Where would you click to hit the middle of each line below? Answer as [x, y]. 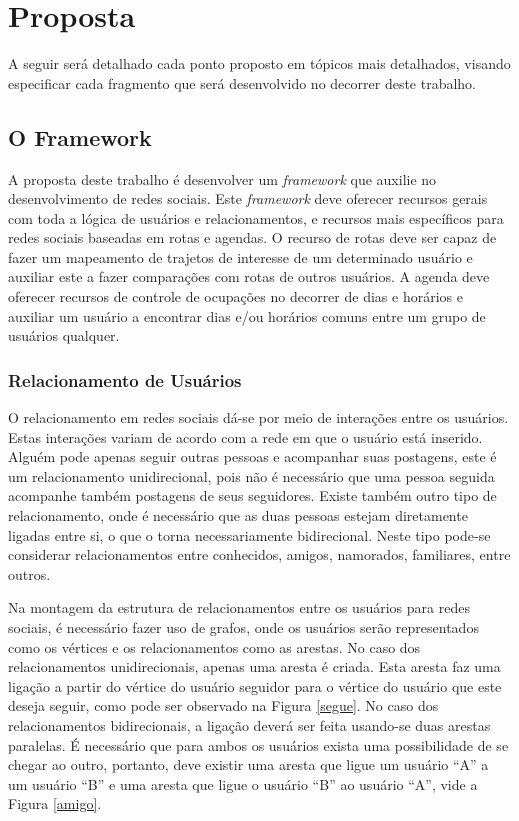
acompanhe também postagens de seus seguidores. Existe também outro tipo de [252, 495]
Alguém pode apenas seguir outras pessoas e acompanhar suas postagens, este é [252, 456]
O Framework [80, 136]
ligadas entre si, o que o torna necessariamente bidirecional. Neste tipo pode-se [249, 534]
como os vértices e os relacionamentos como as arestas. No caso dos [214, 646]
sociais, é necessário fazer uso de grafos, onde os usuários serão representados [243, 627]
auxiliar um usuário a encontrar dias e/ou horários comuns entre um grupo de [247, 315]
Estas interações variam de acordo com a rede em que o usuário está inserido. [245, 436]
